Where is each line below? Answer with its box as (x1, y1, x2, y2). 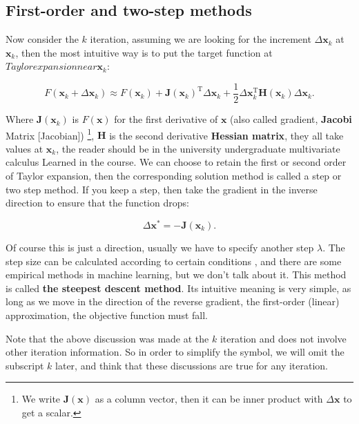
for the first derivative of (114, 112, 218, 126)
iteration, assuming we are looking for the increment (90, 32, 311, 46)
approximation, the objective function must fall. (6, 307, 208, 322)
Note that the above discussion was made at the (6, 331, 209, 345)
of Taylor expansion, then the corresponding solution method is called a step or (6, 168, 342, 183)
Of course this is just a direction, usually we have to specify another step (6, 240, 314, 254)
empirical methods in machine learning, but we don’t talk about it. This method (6, 267, 347, 282)
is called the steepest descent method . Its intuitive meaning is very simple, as (6, 280, 351, 295)
